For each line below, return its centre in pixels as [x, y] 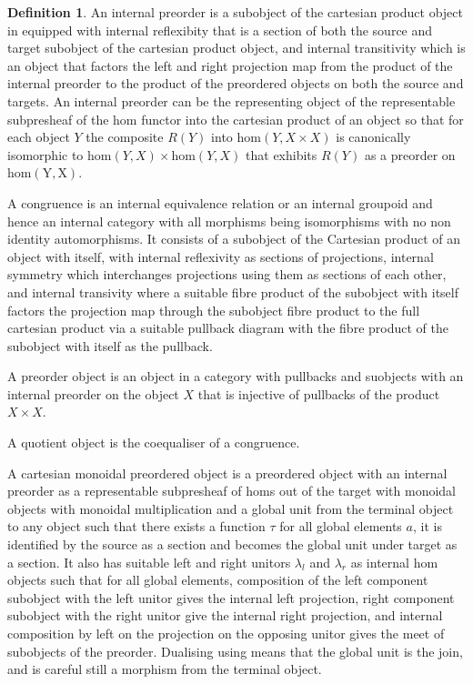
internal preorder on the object [93, 393]
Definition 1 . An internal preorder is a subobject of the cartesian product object [235, 12]
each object [39, 137]
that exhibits [282, 154]
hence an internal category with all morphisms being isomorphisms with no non [229, 221]
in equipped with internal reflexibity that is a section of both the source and [220, 30]
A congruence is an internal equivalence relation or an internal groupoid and [220, 202]
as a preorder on [410, 154]
